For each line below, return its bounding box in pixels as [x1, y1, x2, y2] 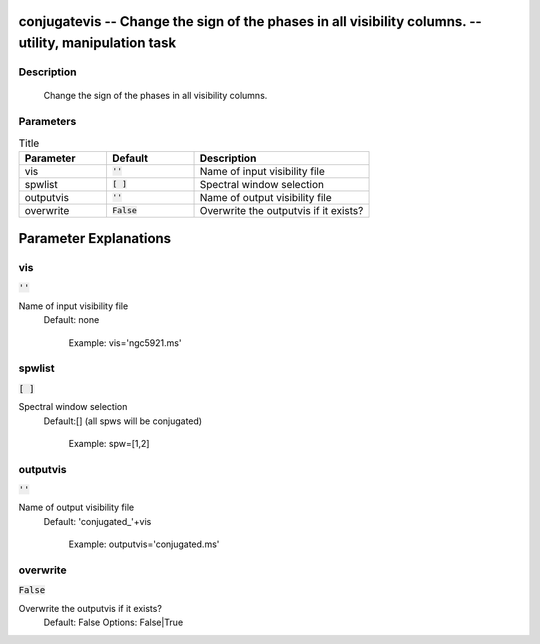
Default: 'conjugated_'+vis [43, 515, 152, 527]
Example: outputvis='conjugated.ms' [68, 538, 220, 550]
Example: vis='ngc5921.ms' [68, 336, 182, 349]
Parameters [18, 114, 77, 128]
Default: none [43, 314, 100, 326]
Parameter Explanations [18, 230, 172, 247]
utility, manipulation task [18, 35, 177, 52]
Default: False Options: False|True [43, 616, 184, 629]
